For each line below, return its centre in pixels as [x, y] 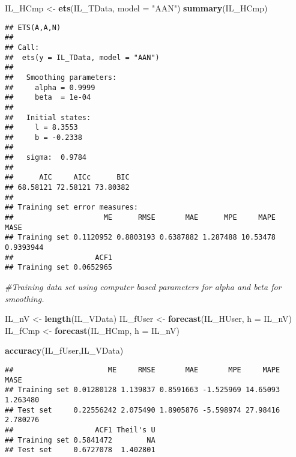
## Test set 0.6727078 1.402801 [80, 450]
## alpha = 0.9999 [50, 87]
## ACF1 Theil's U [80, 430]
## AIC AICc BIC [67, 177]
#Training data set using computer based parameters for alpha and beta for [143, 286]
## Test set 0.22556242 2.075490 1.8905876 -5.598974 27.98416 [143, 410]
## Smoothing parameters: [61, 77]
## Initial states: [48, 117]
